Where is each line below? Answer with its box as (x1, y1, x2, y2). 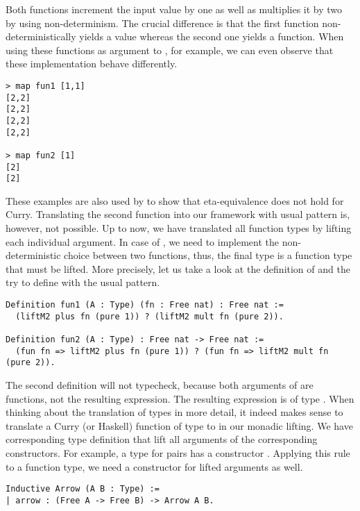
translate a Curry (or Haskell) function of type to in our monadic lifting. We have (6, 418, 353, 433)
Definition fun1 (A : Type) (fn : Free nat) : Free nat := (6, 300, 284, 310)
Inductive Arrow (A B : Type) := (6, 484, 160, 494)
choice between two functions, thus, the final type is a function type (64, 248, 352, 262)
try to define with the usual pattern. (6, 275, 160, 290)
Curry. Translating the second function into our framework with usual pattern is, (6, 207, 350, 221)
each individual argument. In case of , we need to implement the (6, 234, 280, 249)
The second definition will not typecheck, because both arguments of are (6, 377, 314, 392)
